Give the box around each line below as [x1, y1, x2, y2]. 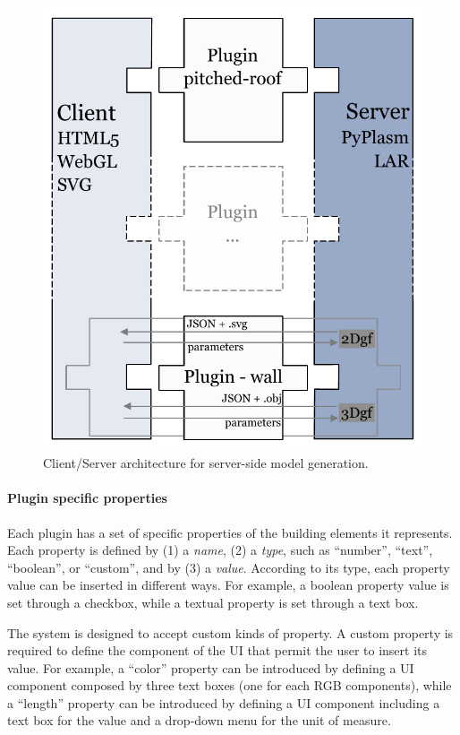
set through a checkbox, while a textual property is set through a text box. [7, 592, 419, 611]
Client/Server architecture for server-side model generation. [43, 454, 369, 472]
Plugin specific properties [7, 489, 167, 507]
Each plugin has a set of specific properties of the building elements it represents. [7, 523, 453, 541]
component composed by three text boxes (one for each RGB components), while [7, 676, 452, 695]
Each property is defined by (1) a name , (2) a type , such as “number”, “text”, [7, 540, 433, 559]
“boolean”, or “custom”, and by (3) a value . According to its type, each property [7, 558, 450, 576]
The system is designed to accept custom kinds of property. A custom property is [7, 623, 454, 642]
